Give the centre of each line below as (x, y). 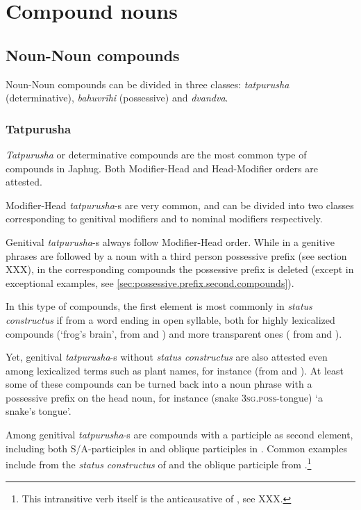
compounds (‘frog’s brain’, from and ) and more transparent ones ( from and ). (174, 333)
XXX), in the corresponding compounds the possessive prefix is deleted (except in (180, 269)
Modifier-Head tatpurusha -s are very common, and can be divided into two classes (180, 205)
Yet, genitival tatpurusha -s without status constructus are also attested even (167, 357)
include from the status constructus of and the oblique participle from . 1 (159, 463)
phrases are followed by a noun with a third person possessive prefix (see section (176, 255)
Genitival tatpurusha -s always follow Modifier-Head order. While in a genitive (170, 241)
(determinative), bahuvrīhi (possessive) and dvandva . (117, 98)
